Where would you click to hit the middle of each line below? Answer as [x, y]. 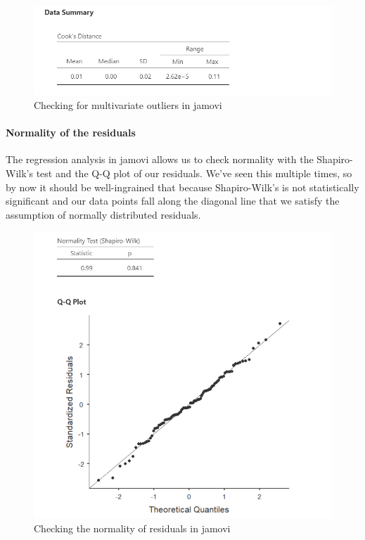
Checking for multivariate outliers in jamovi [128, 105]
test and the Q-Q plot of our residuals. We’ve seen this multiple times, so [194, 173]
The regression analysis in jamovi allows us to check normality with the [160, 159]
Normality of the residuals [71, 133]
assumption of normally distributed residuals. [103, 214]
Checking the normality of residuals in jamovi [132, 528]
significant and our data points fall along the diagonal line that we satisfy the [173, 201]
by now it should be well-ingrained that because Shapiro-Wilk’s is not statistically [182, 187]
